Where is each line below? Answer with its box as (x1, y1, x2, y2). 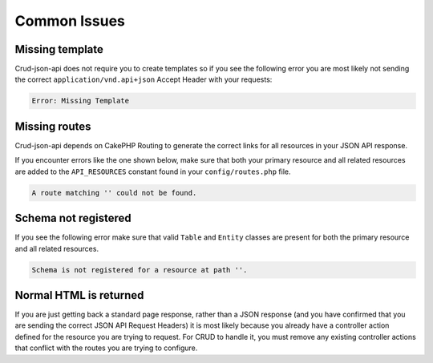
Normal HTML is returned (14, 288, 144, 302)
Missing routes (14, 119, 91, 133)
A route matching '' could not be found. (31, 188, 197, 197)
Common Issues (14, 12, 126, 30)
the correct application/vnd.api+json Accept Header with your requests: (14, 75, 273, 84)
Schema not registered (14, 212, 132, 225)
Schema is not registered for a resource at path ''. (31, 265, 248, 274)
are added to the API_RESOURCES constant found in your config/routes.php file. (14, 167, 291, 176)
